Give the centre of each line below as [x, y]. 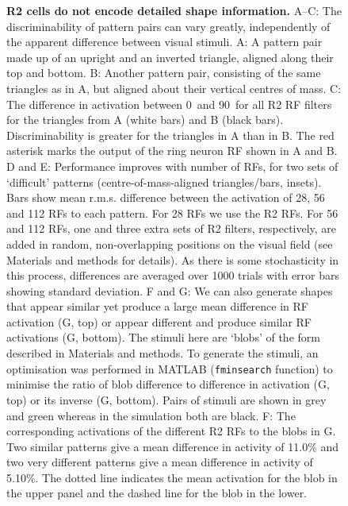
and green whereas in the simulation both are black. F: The [151, 415]
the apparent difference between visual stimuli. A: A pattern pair [164, 42]
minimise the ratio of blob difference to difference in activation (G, [168, 384]
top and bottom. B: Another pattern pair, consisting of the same [164, 73]
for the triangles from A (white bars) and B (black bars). [145, 120]
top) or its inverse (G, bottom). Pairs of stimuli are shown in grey [166, 399]
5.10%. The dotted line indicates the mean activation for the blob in [172, 477]
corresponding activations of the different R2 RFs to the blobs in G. [171, 431]
